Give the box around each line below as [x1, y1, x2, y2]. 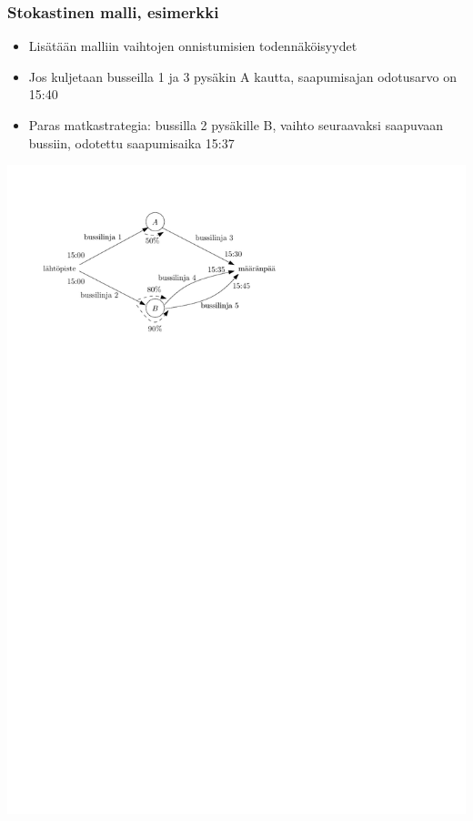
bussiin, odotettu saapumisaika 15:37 [28, 133, 235, 152]
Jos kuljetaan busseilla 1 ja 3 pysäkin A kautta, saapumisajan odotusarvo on [28, 66, 457, 86]
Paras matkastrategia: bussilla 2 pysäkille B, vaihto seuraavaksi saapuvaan [28, 116, 444, 134]
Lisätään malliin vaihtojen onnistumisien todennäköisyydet [28, 36, 357, 56]
